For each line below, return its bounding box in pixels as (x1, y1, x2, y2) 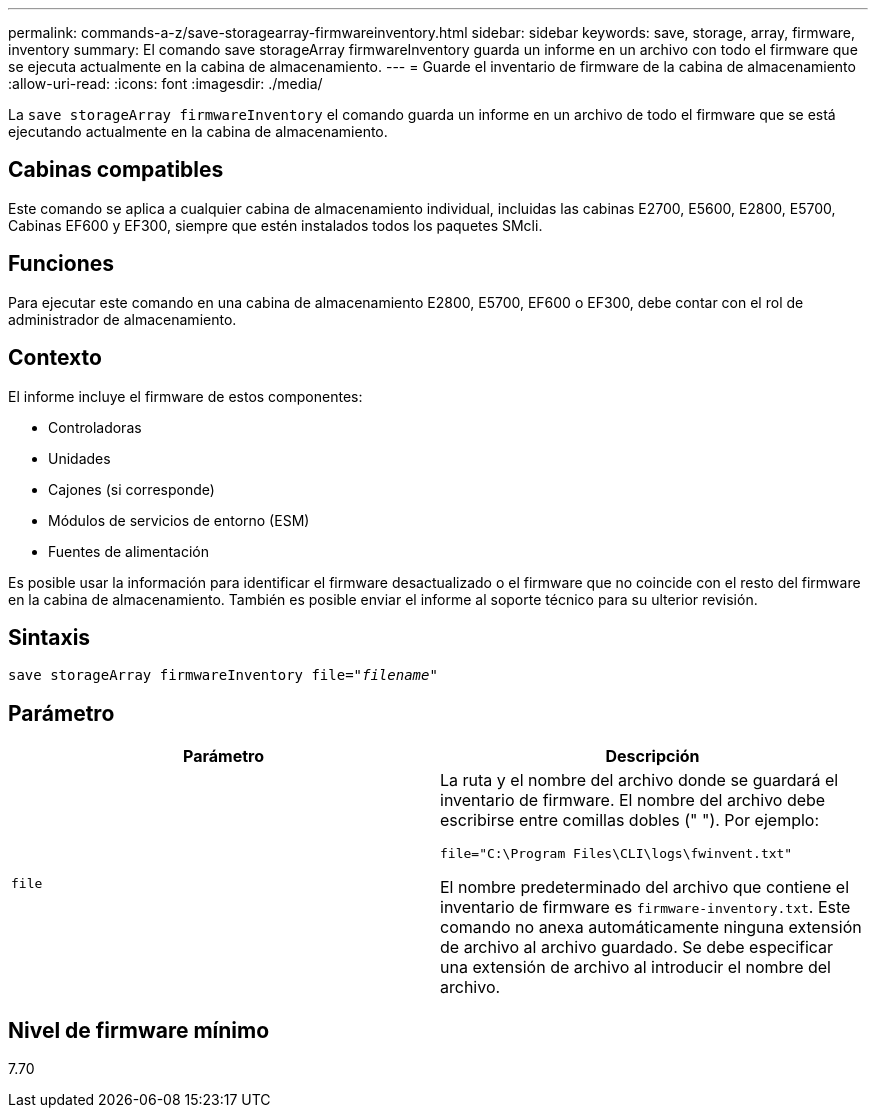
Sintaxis (8, 624, 91, 650)
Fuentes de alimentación (48, 542, 210, 560)
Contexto (8, 345, 102, 371)
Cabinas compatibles (8, 157, 224, 183)
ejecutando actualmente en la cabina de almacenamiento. (8, 123, 388, 140)
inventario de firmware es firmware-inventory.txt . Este (440, 897, 851, 918)
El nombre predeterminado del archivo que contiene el (440, 877, 850, 898)
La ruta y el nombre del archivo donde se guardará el (440, 770, 839, 791)
